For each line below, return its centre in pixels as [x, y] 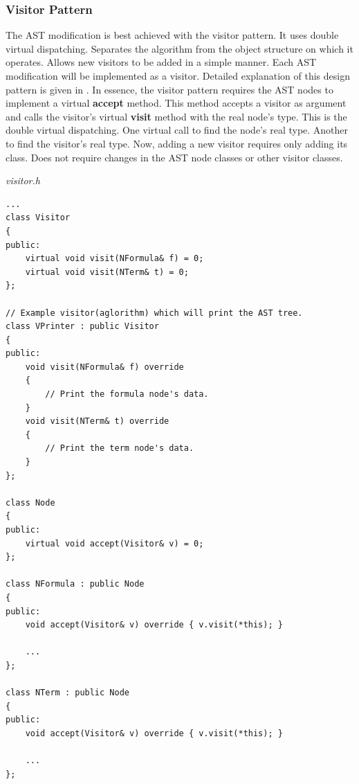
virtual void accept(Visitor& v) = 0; [114, 543]
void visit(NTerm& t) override [97, 421]
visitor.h [23, 180]
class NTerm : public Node [67, 693]
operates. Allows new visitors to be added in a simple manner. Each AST [161, 62]
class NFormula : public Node [75, 584]
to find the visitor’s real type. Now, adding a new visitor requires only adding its [177, 143]
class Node [30, 502]
